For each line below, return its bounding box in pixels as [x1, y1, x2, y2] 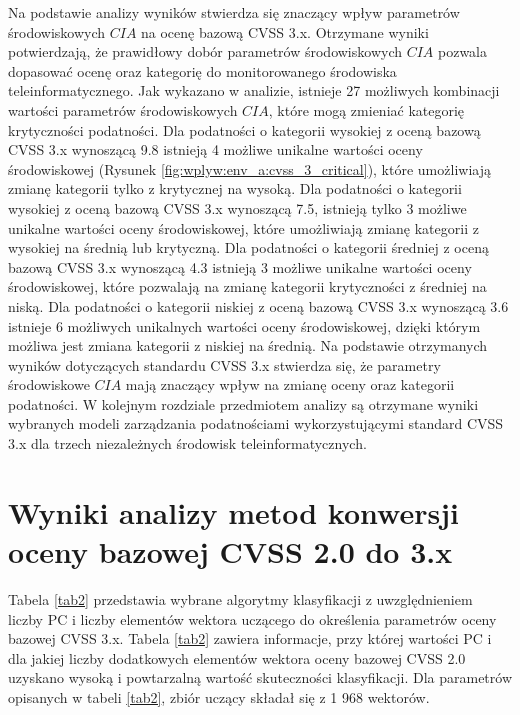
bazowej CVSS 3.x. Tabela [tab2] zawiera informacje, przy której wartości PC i [8, 628, 492, 649]
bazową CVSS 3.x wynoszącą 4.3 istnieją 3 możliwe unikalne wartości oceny [8, 256, 472, 277]
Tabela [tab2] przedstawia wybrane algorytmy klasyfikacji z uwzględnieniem [8, 588, 473, 609]
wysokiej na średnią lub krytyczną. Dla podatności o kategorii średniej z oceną [8, 237, 489, 258]
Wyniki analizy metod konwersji [8, 491, 459, 532]
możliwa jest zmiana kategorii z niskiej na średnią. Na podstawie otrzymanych [8, 335, 488, 356]
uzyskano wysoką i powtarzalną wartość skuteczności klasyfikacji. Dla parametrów [8, 667, 513, 688]
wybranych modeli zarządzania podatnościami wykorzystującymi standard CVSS [8, 413, 504, 434]
